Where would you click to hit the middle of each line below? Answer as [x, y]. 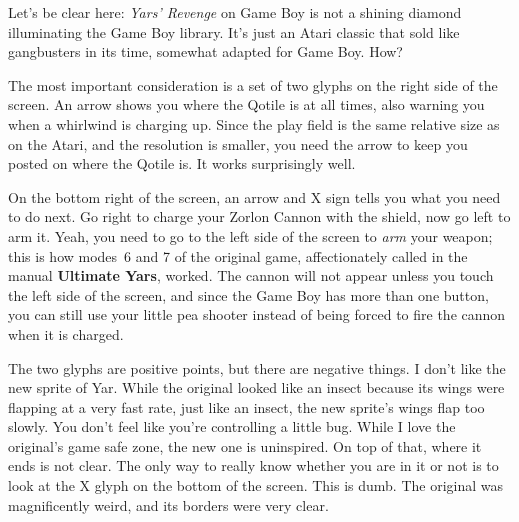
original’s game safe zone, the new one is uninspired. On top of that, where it [245, 445]
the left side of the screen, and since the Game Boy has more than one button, [248, 294]
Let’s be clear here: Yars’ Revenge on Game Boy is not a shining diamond [235, 12]
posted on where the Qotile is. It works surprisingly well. [182, 163]
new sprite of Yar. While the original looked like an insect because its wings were [256, 387]
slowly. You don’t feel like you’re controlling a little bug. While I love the [232, 426]
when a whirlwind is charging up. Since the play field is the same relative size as [254, 123]
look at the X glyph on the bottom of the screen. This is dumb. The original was [256, 485]
